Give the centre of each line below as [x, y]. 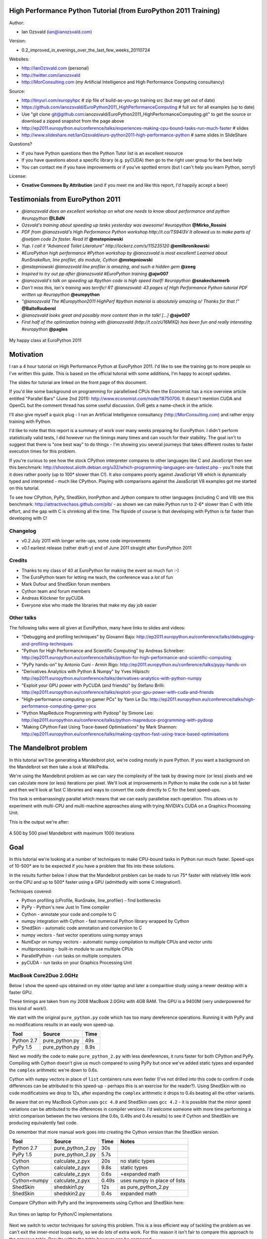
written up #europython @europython [61, 294]
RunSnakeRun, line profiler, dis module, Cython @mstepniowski [87, 260]
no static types [138, 1161]
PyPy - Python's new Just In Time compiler [66, 907]
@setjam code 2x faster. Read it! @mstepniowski [72, 239]
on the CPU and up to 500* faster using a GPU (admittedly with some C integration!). [95, 882]
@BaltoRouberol [39, 308]
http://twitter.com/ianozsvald [51, 75]
